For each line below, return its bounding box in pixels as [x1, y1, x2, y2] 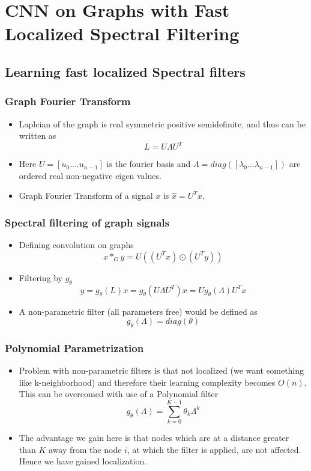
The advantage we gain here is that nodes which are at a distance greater [19, 431, 289, 444]
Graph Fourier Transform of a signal [19, 189, 153, 202]
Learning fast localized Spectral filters [5, 62, 246, 81]
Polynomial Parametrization [5, 340, 144, 355]
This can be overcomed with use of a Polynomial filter [19, 387, 219, 400]
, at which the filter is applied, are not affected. [127, 443, 301, 455]
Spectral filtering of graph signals [5, 214, 170, 229]
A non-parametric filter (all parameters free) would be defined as [19, 305, 258, 317]
